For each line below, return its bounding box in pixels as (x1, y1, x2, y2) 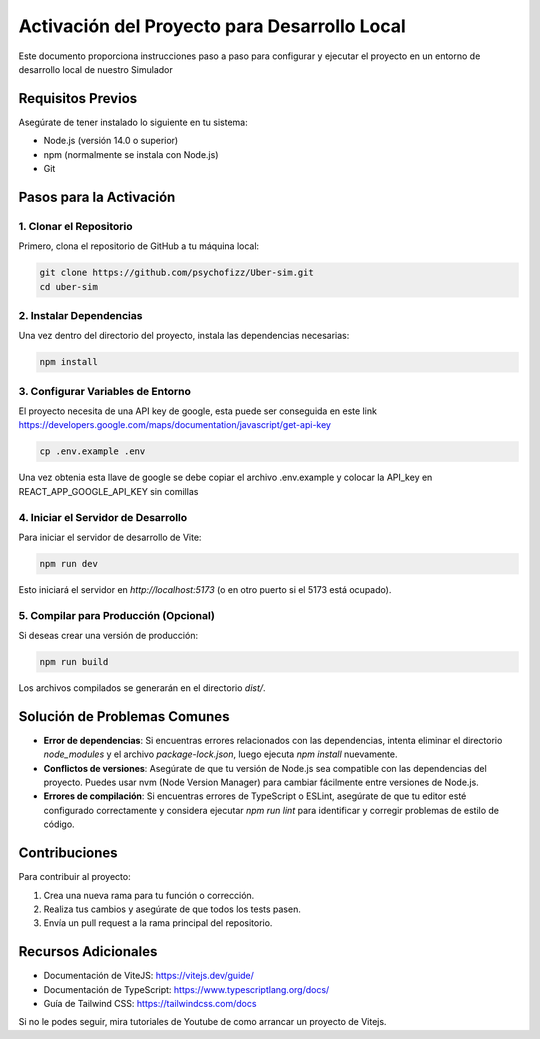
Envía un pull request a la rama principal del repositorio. (43, 917, 273, 929)
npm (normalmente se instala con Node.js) (43, 148, 219, 160)
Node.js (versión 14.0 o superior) (43, 135, 179, 147)
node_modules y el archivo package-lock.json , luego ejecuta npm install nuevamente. (43, 748, 398, 760)
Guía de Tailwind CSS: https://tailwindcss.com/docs (43, 997, 257, 1009)
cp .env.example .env (39, 446, 146, 457)
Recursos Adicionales (18, 943, 158, 960)
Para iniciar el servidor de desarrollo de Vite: (18, 531, 202, 543)
